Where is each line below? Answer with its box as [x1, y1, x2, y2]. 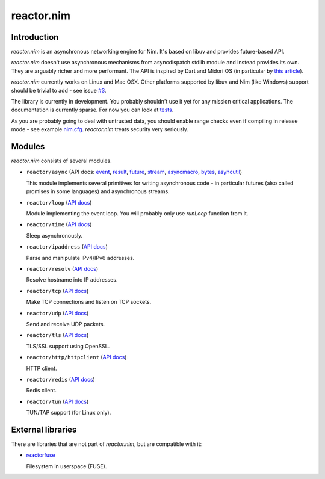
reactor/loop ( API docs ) [26, 199, 92, 206]
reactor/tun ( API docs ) [26, 398, 89, 405]
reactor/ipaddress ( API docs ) [26, 243, 108, 250]
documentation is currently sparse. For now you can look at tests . [11, 106, 174, 114]
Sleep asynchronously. [26, 232, 83, 239]
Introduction [11, 32, 59, 42]
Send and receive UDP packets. [26, 320, 105, 327]
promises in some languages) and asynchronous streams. [26, 188, 170, 195]
